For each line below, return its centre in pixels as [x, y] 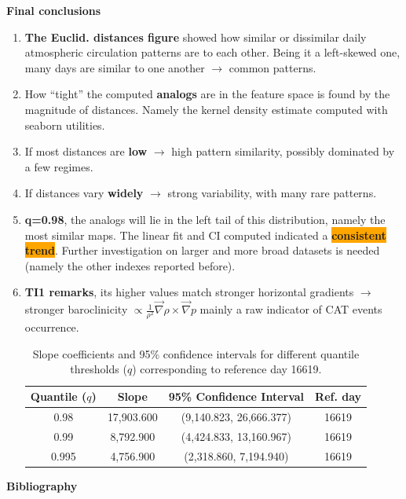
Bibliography [42, 485]
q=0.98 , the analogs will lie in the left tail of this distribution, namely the [205, 219]
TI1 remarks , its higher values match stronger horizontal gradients [189, 292]
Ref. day [338, 396]
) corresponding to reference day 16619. [227, 369]
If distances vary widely [84, 193]
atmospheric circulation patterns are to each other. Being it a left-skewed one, [212, 52]
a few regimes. [59, 166]
